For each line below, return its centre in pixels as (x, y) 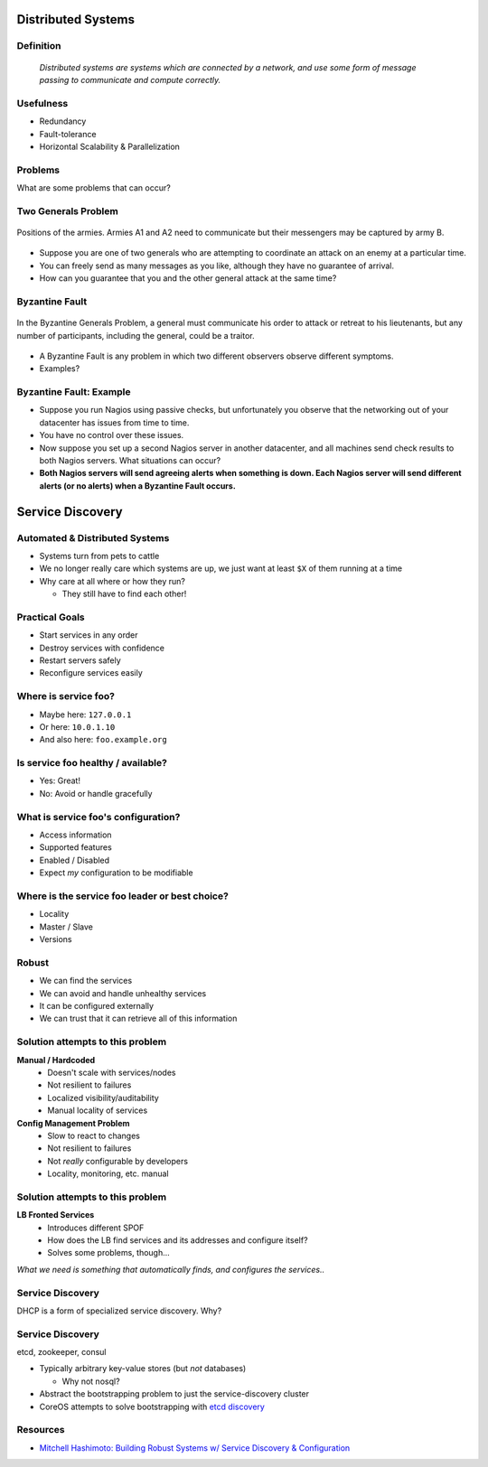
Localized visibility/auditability (103, 1098)
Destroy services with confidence (102, 648)
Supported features (75, 847)
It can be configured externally (96, 1006)
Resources (41, 1430)
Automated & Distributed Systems (93, 537)
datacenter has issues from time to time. (114, 422)
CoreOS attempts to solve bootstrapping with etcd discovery (152, 1406)
